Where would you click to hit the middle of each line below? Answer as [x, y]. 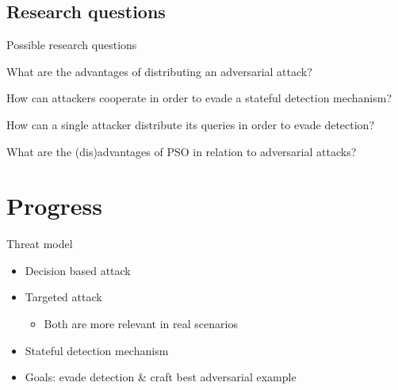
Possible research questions [72, 45]
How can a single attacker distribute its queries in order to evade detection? [191, 124]
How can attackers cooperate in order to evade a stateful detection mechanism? [199, 98]
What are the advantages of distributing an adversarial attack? [159, 71]
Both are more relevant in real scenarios [141, 324]
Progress [54, 206]
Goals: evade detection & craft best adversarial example [161, 377]
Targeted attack [63, 297]
